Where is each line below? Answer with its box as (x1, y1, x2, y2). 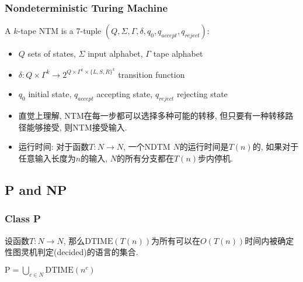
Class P (5, 211, 41, 226)
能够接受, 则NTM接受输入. (26, 121, 127, 133)
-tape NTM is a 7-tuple (18, 25, 102, 37)
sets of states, (27, 47, 76, 60)
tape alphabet (153, 47, 203, 60)
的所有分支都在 (117, 152, 175, 164)
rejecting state (177, 88, 228, 100)
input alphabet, (88, 47, 143, 60)
